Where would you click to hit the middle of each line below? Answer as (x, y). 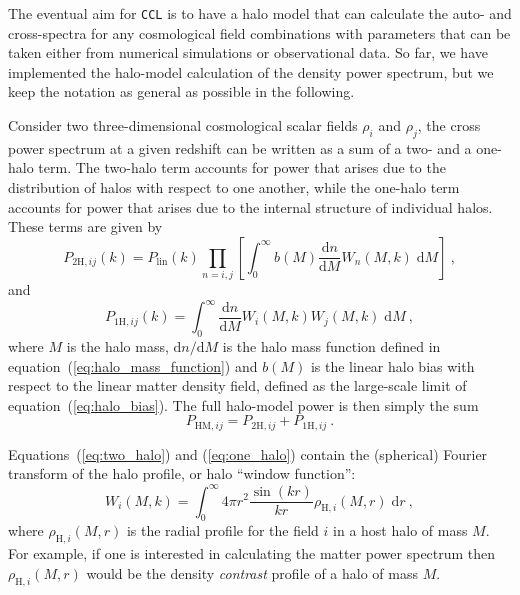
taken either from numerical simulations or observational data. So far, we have (248, 52)
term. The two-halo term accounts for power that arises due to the (242, 167)
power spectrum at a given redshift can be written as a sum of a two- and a (240, 147)
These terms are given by (85, 226)
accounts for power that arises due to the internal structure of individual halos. (250, 206)
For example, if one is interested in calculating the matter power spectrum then (252, 553)
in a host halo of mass (400, 530)
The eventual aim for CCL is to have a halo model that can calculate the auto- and (260, 13)
